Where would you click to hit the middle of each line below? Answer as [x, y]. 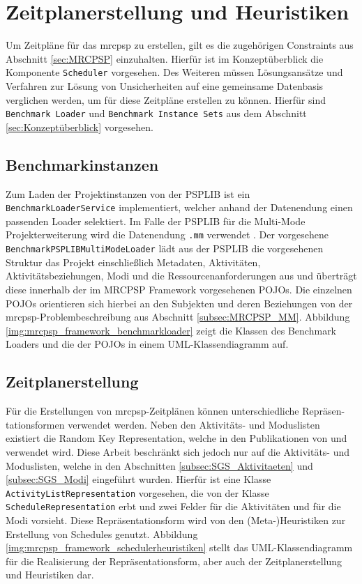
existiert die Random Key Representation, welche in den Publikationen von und [176, 438]
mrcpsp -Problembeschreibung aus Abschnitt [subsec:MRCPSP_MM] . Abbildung [178, 317]
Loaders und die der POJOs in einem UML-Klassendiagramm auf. [147, 344]
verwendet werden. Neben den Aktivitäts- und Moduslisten [194, 424]
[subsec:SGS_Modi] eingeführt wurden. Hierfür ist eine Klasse [138, 479]
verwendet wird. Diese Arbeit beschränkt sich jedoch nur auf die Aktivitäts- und [178, 451]
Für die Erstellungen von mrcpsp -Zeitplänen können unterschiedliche [152, 411]
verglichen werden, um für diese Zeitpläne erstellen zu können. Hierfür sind [166, 99]
